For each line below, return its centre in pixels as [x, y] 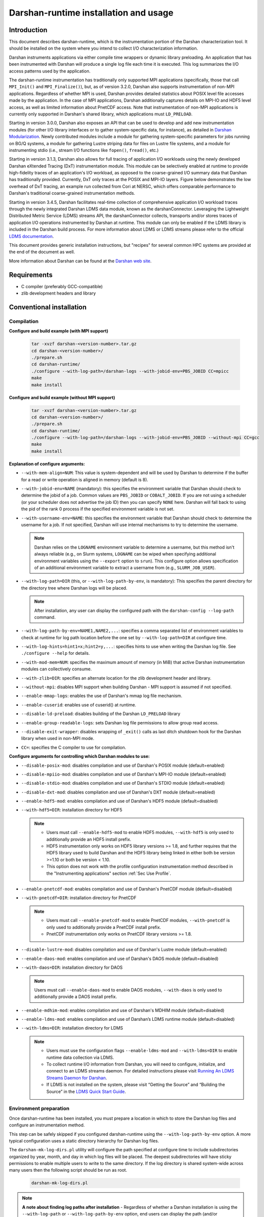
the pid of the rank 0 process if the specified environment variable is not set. [98, 509]
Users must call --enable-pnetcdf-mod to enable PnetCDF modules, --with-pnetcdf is [138, 921]
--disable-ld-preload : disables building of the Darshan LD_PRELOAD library [101, 714]
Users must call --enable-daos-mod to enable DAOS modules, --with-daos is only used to [128, 990]
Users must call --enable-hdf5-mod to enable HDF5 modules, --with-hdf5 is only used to [140, 832]
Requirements [31, 275]
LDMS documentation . [31, 236]
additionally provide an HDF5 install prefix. [89, 839]
